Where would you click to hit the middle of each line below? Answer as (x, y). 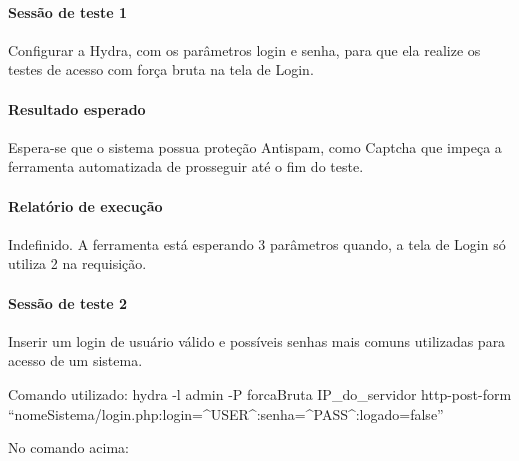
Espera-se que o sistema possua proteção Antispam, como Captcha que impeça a (255, 146)
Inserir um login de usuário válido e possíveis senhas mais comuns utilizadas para (257, 340)
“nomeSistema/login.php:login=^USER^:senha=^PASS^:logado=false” (226, 413)
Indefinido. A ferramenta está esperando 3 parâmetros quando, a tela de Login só (257, 243)
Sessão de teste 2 (67, 302)
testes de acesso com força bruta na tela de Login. (161, 69)
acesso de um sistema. (75, 360)
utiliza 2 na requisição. (77, 263)
